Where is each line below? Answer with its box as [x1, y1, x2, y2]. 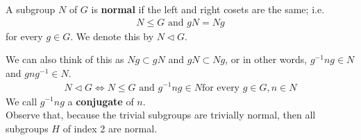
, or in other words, [225, 52, 308, 67]
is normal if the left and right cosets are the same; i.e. [91, 2, 325, 16]
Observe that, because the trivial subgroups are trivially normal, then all [6, 107, 316, 122]
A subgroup [6, 2, 56, 16]
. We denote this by [70, 28, 154, 43]
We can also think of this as [6, 52, 124, 67]
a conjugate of [67, 94, 134, 108]
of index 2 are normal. [62, 121, 158, 135]
